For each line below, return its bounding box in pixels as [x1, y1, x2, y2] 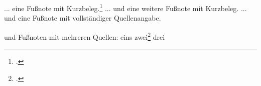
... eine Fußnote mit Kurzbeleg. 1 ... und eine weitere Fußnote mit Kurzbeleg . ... [4, 2, 247, 13]
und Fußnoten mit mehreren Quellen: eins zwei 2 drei [4, 30, 165, 42]
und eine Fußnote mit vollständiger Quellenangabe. [4, 13, 161, 23]
